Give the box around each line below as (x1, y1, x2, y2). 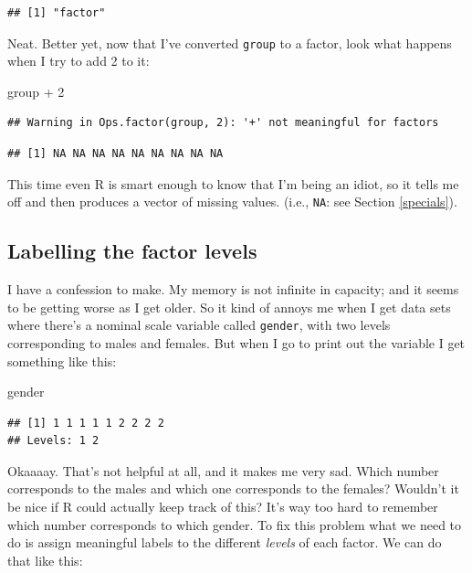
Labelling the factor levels (7, 237, 257, 265)
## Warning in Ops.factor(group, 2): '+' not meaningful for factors (7, 116, 439, 130)
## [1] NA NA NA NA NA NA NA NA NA (7, 147, 224, 161)
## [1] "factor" (7, 6, 106, 19)
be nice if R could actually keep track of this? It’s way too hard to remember (7, 497, 438, 516)
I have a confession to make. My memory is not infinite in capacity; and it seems (7, 280, 459, 299)
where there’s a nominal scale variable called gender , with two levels (7, 315, 391, 334)
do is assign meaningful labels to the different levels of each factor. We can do (7, 533, 442, 552)
